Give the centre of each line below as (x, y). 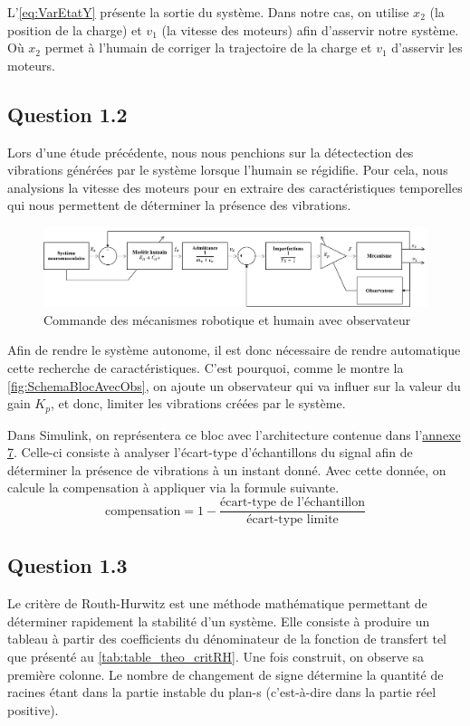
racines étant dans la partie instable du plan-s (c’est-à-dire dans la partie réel (222, 692)
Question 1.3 (67, 565)
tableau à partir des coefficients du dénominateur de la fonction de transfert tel (227, 639)
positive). (33, 709)
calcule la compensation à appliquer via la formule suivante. (173, 487)
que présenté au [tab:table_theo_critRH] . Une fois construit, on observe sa (216, 657)
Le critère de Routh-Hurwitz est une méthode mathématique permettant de (217, 603)
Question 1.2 (67, 114)
